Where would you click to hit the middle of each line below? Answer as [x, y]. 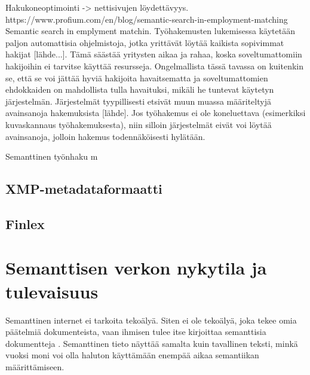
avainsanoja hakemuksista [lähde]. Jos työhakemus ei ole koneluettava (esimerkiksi [156, 113]
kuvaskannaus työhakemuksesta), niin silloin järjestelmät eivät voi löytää [139, 124]
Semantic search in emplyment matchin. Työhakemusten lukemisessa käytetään [150, 31]
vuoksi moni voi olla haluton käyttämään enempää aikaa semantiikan [132, 355]
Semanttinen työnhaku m [52, 156]
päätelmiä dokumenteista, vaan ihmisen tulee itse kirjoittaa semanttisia [136, 332]
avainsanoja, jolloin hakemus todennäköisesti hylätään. [105, 136]
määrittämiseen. [35, 366]
